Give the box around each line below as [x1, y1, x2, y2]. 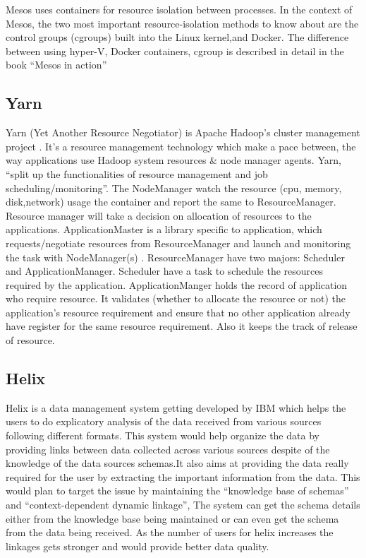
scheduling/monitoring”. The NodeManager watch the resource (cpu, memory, [6, 180, 342, 195]
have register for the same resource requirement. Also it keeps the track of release [6, 319, 358, 333]
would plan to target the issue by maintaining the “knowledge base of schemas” [6, 483, 349, 498]
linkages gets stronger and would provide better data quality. [6, 538, 269, 553]
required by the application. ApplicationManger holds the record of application [6, 277, 348, 292]
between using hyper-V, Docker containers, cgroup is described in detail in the [6, 43, 344, 58]
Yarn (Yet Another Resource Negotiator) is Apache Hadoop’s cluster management [6, 125, 360, 140]
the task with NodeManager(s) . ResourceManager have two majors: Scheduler [6, 249, 345, 264]
